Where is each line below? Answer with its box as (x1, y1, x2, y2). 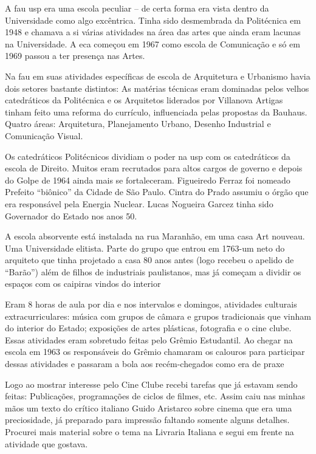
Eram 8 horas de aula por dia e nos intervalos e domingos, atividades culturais (5, 298, 297, 311)
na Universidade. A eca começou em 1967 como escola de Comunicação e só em (5, 37, 300, 50)
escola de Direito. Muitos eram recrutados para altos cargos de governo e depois (5, 162, 303, 174)
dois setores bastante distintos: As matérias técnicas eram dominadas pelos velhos (5, 81, 309, 94)
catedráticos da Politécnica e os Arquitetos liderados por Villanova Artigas (5, 94, 283, 106)
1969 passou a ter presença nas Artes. (5, 49, 145, 62)
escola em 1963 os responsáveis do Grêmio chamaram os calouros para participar (5, 345, 305, 358)
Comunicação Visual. (5, 129, 83, 142)
